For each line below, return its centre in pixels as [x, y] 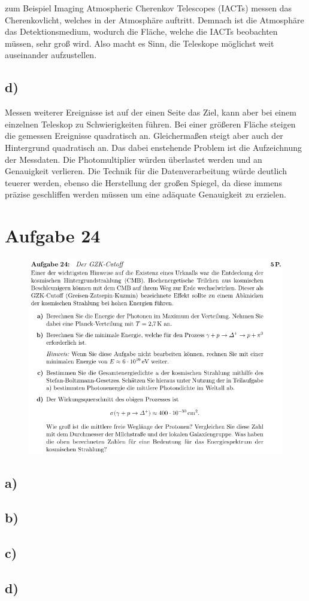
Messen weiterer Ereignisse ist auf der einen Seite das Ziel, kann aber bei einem [151, 112]
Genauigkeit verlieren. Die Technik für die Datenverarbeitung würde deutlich [146, 171]
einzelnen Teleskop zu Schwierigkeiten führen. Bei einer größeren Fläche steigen [150, 124]
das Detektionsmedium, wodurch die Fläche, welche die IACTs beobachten [141, 31]
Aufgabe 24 [53, 236]
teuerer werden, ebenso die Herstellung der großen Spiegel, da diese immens [143, 182]
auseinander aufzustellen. [51, 55]
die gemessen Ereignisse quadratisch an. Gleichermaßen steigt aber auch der [144, 136]
